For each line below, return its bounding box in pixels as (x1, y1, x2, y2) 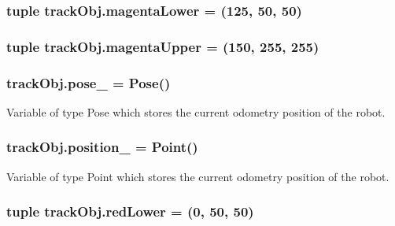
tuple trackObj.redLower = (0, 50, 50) (6, 202, 254, 221)
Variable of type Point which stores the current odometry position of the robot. (6, 168, 389, 184)
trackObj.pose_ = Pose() (6, 72, 171, 92)
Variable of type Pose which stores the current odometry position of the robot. (6, 103, 386, 120)
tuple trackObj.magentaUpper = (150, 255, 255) (6, 36, 319, 56)
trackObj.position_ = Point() (6, 137, 198, 157)
